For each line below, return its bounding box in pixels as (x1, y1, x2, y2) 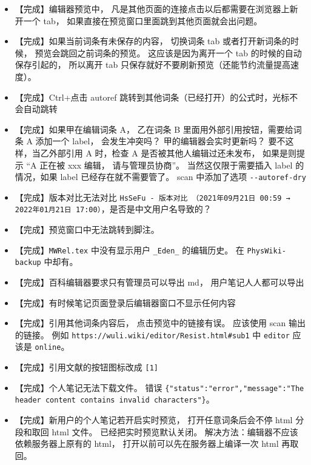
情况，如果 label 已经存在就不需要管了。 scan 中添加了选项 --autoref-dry (15, 170, 306, 183)
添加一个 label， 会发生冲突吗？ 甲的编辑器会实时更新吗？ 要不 (35, 135, 286, 147)
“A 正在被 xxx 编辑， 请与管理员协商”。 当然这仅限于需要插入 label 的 (26, 158, 304, 171)
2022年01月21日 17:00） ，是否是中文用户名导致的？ (15, 202, 212, 215)
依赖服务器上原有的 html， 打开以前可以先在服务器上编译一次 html (15, 437, 279, 450)
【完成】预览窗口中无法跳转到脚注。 (15, 223, 159, 236)
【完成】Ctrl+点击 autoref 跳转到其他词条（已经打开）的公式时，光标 (15, 90, 290, 103)
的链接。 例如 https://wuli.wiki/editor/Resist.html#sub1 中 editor (15, 328, 290, 341)
